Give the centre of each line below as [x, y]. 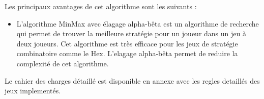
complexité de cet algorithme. [63, 63]
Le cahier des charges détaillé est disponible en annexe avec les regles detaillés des [132, 80]
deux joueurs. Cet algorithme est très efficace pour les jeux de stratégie [127, 43]
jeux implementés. [33, 91]
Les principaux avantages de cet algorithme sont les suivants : [101, 6]
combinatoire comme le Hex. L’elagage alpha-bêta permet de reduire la [127, 53]
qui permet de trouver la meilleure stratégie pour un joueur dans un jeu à [131, 33]
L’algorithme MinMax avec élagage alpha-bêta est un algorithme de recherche [138, 23]
